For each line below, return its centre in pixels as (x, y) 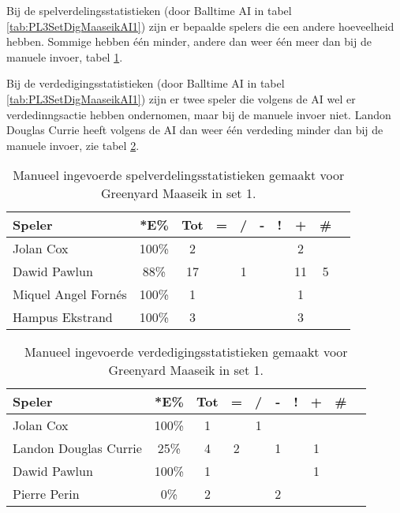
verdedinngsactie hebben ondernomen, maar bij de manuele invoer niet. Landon (199, 114)
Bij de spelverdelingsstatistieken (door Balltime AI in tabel (149, 10)
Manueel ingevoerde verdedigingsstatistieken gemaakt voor (186, 352)
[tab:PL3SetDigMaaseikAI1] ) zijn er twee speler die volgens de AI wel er (181, 98)
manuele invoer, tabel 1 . (65, 56)
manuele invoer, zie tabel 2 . (73, 145)
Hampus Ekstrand (63, 317)
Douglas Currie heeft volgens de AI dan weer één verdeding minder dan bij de (195, 130)
